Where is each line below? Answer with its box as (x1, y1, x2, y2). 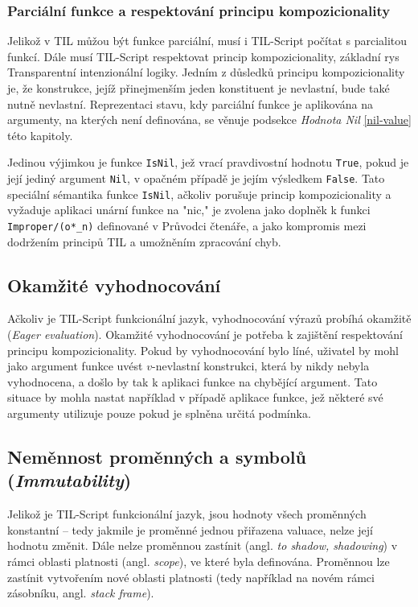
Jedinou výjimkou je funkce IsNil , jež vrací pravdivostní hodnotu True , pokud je (7, 154, 409, 171)
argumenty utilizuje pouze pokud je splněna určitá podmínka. (7, 404, 311, 421)
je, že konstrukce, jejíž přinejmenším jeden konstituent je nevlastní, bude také (7, 80, 390, 96)
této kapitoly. (7, 126, 73, 143)
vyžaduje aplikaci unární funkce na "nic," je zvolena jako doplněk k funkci (7, 201, 371, 218)
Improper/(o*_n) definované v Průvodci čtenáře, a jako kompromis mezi (7, 217, 367, 233)
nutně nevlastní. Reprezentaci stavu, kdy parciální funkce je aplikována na (7, 95, 374, 112)
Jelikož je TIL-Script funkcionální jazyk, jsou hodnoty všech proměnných (7, 506, 367, 522)
